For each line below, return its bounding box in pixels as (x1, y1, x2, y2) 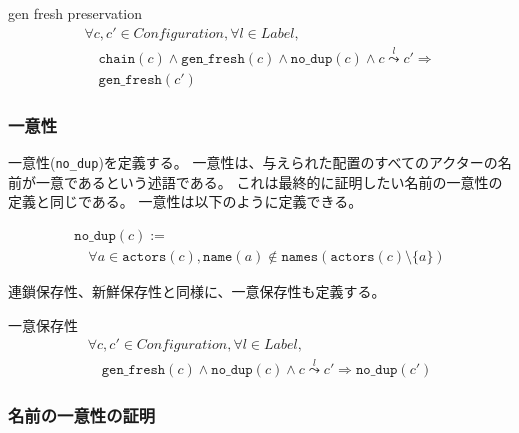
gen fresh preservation (8, 3, 143, 23)
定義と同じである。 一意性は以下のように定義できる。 (8, 191, 363, 212)
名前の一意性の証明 (8, 403, 156, 428)
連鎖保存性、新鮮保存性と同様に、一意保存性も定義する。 (8, 281, 386, 302)
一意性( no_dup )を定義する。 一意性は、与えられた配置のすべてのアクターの (8, 152, 498, 173)
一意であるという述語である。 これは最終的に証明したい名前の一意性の (35, 171, 503, 192)
